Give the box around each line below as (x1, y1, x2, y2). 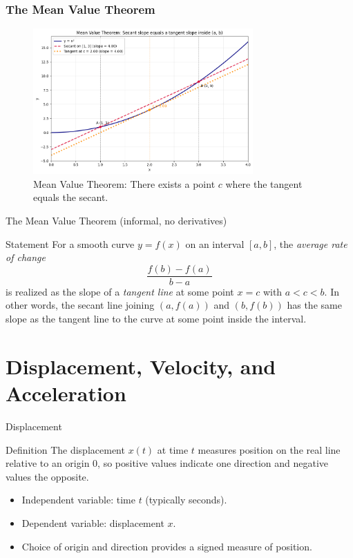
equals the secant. (33, 190, 108, 204)
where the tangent (225, 176, 303, 191)
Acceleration (6, 379, 126, 407)
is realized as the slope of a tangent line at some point (6, 284, 234, 298)
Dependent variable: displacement (21, 515, 164, 530)
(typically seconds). (145, 492, 227, 507)
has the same (287, 298, 342, 312)
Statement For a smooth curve (6, 236, 135, 251)
